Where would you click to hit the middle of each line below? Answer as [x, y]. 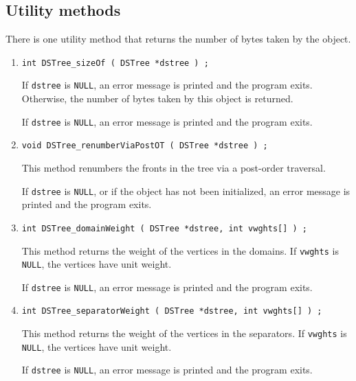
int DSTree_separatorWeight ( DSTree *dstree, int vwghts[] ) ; [172, 311]
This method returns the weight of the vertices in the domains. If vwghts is [180, 250]
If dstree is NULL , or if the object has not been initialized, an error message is [186, 190]
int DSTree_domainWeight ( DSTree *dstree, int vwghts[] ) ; [165, 228]
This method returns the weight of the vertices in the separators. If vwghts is [184, 333]
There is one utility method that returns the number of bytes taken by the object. [178, 39]
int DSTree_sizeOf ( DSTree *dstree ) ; [115, 63]
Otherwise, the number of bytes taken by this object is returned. [157, 99]
